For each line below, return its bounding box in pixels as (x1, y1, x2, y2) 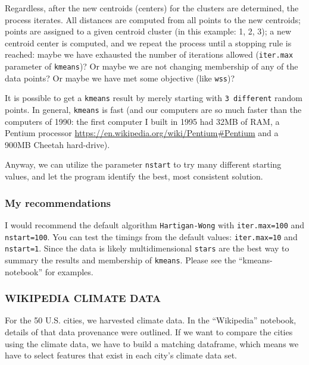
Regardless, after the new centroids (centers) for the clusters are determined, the (5, 2, 299, 14)
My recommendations (5, 195, 111, 210)
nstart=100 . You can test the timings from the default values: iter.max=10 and (5, 230, 298, 243)
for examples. (45, 265, 93, 278)
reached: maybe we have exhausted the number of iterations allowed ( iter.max (5, 48, 294, 61)
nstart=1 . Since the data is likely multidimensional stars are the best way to (5, 242, 289, 254)
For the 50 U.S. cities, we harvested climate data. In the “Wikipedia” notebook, (5, 314, 296, 326)
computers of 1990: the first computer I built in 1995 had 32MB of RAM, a (5, 115, 280, 127)
